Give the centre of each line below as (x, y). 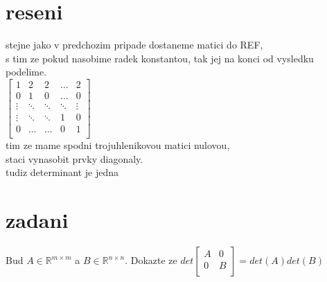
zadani (37, 220)
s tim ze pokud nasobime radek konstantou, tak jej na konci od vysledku (160, 58)
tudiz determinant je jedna (62, 172)
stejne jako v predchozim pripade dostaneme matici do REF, (134, 45)
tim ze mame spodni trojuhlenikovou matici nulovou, (118, 145)
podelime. (26, 72)
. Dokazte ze (151, 260)
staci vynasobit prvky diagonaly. (74, 158)
